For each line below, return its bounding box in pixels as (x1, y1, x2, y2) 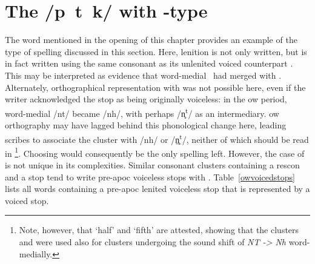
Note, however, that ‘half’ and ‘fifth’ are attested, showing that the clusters (19, 223, 299, 236)
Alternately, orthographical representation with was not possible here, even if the (5, 81, 306, 93)
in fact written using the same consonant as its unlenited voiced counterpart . (5, 57, 293, 70)
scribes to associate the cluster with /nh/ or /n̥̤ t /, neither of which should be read (5, 131, 309, 145)
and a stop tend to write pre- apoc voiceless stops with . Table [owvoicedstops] (5, 170, 295, 183)
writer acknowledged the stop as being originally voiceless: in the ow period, (5, 93, 287, 105)
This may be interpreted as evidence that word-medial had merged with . (5, 68, 282, 81)
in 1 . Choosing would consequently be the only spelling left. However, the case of (5, 145, 305, 159)
